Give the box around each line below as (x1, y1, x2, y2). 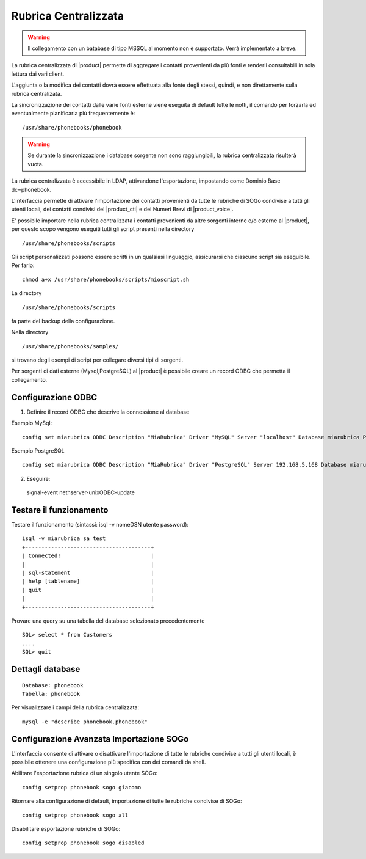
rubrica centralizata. (11, 90, 62, 97)
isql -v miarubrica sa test (22, 535, 106, 542)
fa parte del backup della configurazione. (11, 317, 115, 324)
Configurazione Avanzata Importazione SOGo (11, 734, 189, 744)
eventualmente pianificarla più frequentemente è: (11, 110, 135, 117)
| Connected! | (22, 552, 154, 559)
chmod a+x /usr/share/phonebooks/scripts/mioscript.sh (22, 276, 190, 283)
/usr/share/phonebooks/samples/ (22, 343, 119, 349)
